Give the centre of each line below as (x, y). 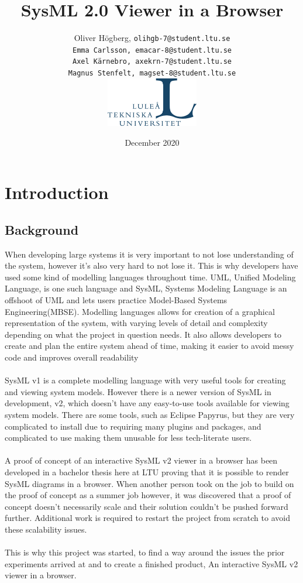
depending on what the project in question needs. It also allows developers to (143, 334)
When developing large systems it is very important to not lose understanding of (149, 254)
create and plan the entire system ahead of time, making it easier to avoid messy (149, 346)
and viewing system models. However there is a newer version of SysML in (138, 391)
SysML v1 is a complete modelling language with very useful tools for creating (145, 380)
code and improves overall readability (72, 357)
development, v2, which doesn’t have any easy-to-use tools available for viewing (147, 403)
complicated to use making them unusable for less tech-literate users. (128, 438)
